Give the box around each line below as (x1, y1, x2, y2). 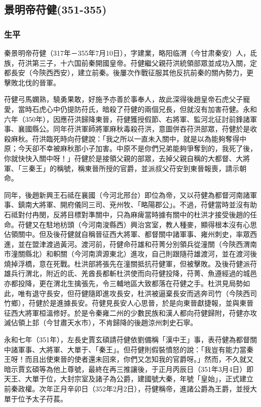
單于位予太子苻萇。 (4, 393, 67, 403)
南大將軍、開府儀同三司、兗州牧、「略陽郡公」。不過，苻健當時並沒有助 (25, 199, 257, 210)
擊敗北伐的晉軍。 (4, 77, 60, 87)
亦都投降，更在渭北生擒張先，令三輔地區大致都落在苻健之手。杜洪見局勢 (4, 278, 243, 289)
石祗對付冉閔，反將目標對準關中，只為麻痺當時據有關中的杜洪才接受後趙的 (4, 209, 250, 219)
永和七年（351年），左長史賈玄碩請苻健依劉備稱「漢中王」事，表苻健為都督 (4, 334, 250, 345)
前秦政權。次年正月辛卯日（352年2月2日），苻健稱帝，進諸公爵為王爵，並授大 (4, 383, 257, 393)
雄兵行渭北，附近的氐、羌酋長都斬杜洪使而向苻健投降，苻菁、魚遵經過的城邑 (4, 268, 257, 279)
